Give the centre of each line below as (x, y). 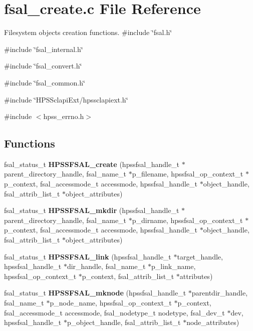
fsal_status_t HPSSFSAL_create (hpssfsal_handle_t (92, 164)
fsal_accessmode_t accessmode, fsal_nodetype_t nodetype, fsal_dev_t (114, 312)
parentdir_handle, (220, 293)
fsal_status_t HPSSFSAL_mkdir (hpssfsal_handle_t (92, 210)
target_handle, (200, 256)
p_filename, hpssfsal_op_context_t (188, 174)
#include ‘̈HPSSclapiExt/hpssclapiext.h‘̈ (66, 99)
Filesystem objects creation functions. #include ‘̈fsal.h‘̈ (88, 32)
